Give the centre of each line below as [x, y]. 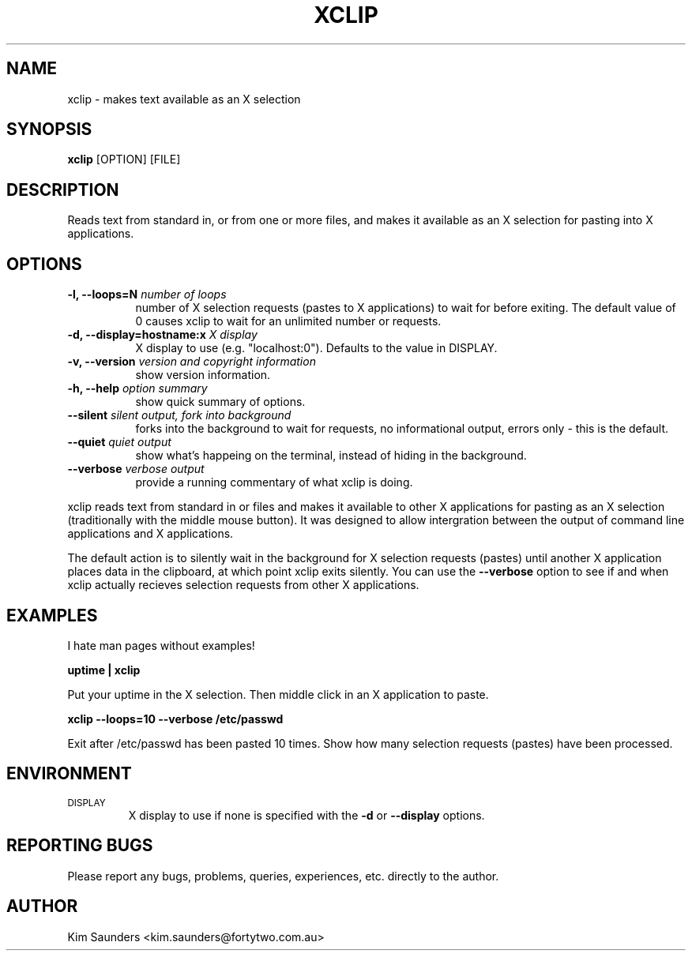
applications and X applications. [150, 534]
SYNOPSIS [49, 129]
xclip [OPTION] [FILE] [124, 159]
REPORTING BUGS [80, 846]
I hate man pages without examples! [161, 645]
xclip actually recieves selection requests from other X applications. [243, 585]
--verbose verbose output [136, 469]
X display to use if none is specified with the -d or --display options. [307, 815]
